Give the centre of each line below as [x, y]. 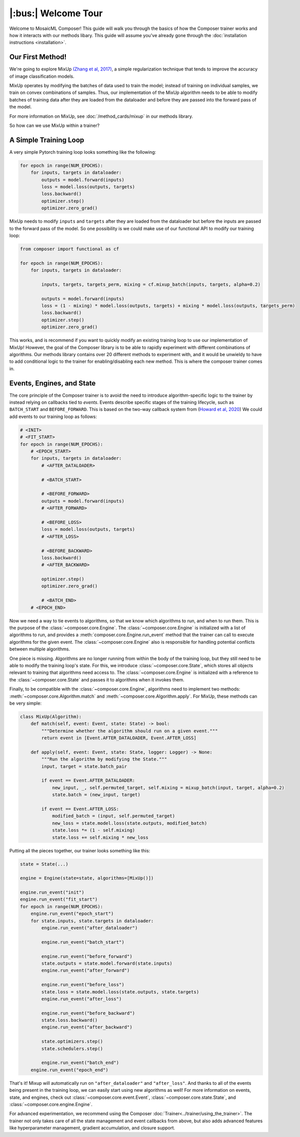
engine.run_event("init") [52, 892]
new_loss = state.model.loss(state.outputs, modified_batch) [129, 823]
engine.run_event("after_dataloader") [89, 928]
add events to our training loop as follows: [53, 417]
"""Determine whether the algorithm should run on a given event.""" [129, 731]
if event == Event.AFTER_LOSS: [80, 809]
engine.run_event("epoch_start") [72, 914]
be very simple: [25, 703]
